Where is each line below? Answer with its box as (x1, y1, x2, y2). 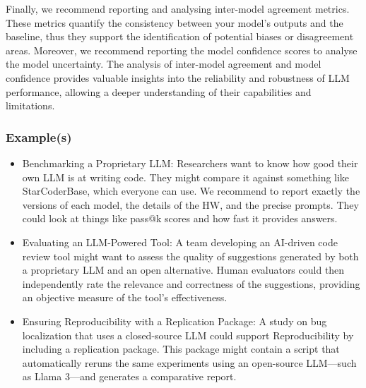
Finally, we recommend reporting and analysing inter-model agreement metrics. (6, 1, 350, 16)
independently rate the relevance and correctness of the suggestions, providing (22, 276, 360, 291)
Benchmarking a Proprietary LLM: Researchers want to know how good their (22, 155, 358, 170)
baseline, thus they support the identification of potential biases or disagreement (6, 29, 354, 44)
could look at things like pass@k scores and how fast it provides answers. (22, 211, 338, 226)
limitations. (6, 98, 55, 113)
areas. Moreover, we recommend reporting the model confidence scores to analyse (6, 42, 358, 57)
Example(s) (6, 128, 72, 145)
